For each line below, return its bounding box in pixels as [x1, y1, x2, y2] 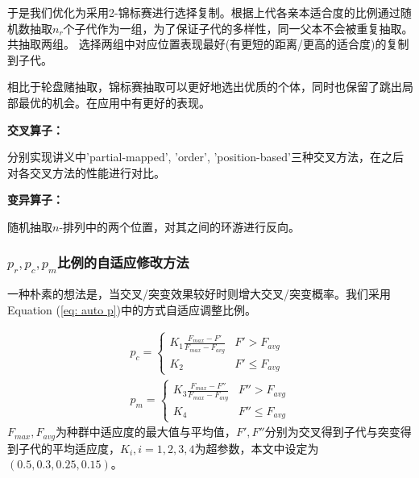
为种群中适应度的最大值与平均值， [55, 423, 236, 440]
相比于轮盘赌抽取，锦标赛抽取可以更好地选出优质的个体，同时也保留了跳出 [7, 78, 402, 95]
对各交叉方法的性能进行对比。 [7, 164, 165, 181]
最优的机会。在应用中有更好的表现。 [18, 94, 210, 110]
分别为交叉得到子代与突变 [264, 423, 400, 440]
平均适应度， [52, 439, 120, 456]
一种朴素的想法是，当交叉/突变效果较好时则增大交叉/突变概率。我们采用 [7, 285, 391, 302]
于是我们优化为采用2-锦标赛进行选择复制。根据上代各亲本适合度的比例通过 [7, 4, 400, 20]
